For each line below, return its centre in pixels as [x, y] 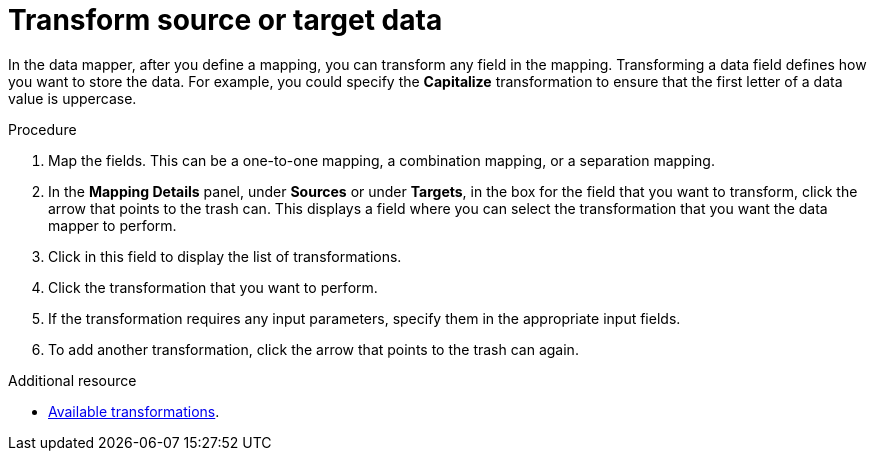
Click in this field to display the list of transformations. [225, 256]
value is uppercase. [72, 98]
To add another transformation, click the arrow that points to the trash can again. [313, 349]
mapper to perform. [112, 225]
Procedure [42, 129]
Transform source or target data [225, 20]
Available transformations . [134, 411]
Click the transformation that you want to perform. [213, 287]
